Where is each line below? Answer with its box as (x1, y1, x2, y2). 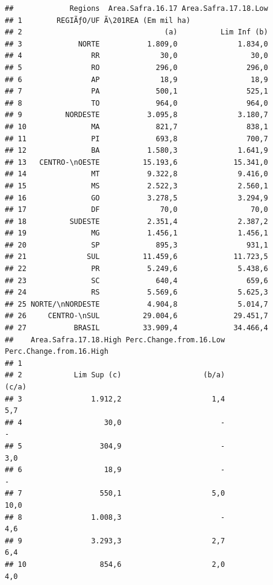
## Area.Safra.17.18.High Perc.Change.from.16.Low (5, 335, 225, 344)
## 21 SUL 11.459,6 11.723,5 (5, 252, 268, 261)
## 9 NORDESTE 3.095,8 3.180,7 (5, 110, 268, 120)
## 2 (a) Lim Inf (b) (5, 28, 268, 37)
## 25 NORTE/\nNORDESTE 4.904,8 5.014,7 (5, 299, 268, 308)
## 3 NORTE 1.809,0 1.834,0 (5, 39, 268, 48)
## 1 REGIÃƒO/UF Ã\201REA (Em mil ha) (5, 16, 190, 25)
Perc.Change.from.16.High (5, 347, 108, 356)
